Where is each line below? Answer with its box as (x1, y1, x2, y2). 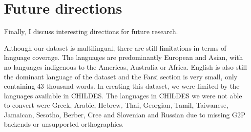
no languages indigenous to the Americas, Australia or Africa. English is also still (4, 61, 247, 72)
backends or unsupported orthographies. (4, 119, 124, 129)
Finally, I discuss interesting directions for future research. (4, 26, 178, 37)
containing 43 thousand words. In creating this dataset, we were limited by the (4, 81, 240, 91)
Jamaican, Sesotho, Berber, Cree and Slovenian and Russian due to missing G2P (4, 109, 246, 119)
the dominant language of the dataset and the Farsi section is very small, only (4, 71, 238, 81)
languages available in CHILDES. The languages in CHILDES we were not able (4, 90, 242, 100)
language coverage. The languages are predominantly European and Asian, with (4, 52, 243, 62)
